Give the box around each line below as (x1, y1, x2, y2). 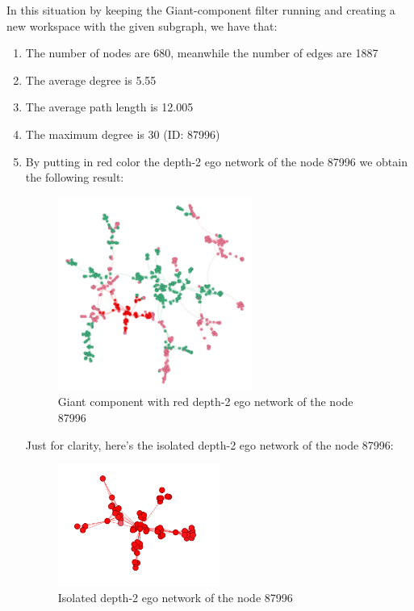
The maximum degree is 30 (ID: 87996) (25, 125, 220, 142)
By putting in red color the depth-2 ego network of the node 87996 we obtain (25, 153, 408, 169)
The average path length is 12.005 (25, 98, 194, 115)
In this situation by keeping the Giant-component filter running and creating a (6, 2, 395, 18)
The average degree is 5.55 (25, 71, 157, 88)
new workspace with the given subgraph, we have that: (6, 17, 278, 34)
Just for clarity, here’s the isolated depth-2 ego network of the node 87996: (25, 436, 394, 453)
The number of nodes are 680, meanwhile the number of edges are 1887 (25, 44, 378, 61)
